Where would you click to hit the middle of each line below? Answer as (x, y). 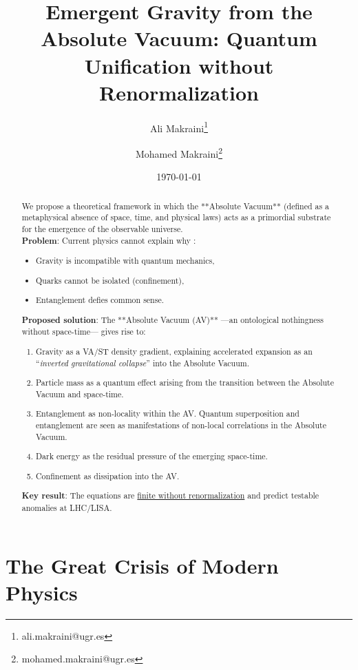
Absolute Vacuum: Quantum (179, 38)
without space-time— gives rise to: (84, 332)
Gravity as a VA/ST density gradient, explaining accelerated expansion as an (174, 351)
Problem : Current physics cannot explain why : (109, 240)
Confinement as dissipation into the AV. (108, 475)
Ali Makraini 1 (179, 127)
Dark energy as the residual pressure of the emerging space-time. (152, 456)
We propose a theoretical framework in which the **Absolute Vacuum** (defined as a (176, 206)
